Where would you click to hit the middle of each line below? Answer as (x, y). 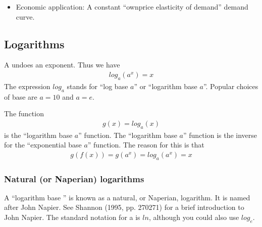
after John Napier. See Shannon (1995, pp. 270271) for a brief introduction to (124, 207)
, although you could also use (194, 217)
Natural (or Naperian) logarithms (74, 178)
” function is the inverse (220, 135)
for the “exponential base (43, 145)
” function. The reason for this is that (146, 145)
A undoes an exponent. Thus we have (62, 65)
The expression (27, 86)
